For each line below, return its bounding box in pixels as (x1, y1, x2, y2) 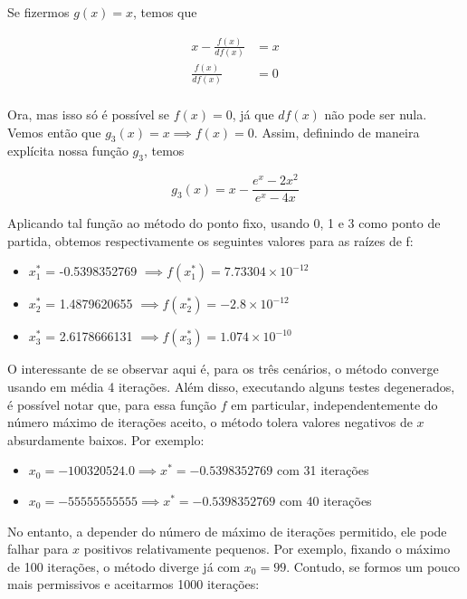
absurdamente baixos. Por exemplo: (7, 430, 205, 449)
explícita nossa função (7, 141, 129, 160)
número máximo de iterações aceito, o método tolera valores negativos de (7, 413, 413, 432)
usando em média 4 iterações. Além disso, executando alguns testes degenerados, (7, 377, 455, 396)
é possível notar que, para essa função (7, 395, 216, 414)
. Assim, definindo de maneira (253, 122, 420, 141)
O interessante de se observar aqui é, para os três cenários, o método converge (7, 359, 439, 378)
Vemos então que (7, 122, 101, 141)
